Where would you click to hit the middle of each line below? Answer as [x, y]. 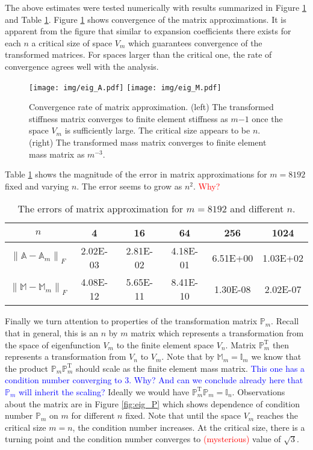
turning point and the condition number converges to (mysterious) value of [143, 439]
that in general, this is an [51, 332]
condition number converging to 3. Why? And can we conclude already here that [154, 380]
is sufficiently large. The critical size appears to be [157, 130]
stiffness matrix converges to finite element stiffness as [129, 118]
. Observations [259, 391]
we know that [276, 356]
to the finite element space [165, 344]
